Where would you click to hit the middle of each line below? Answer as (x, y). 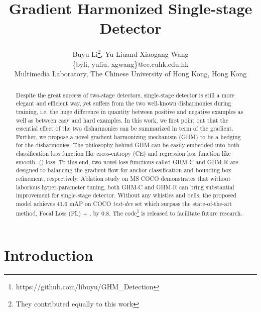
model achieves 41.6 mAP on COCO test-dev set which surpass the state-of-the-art (124, 204)
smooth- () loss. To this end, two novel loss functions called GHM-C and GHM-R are (127, 162)
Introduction (49, 255)
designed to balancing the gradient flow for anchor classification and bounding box (123, 170)
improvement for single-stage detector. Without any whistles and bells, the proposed (126, 195)
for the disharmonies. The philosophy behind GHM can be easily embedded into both (127, 145)
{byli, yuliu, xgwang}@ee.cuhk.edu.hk (130, 64)
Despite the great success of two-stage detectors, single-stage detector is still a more (125, 95)
